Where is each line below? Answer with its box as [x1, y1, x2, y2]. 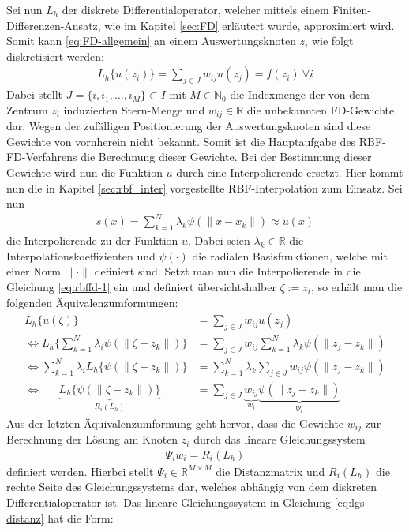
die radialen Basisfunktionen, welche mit [192, 247, 388, 264]
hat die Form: [47, 509, 114, 526]
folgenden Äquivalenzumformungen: [6, 294, 178, 310]
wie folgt [311, 32, 354, 49]
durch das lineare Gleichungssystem [193, 431, 366, 448]
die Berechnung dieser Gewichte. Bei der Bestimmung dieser [81, 148, 372, 165]
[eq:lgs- [334, 493, 369, 510]
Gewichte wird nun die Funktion [6, 164, 163, 181]
